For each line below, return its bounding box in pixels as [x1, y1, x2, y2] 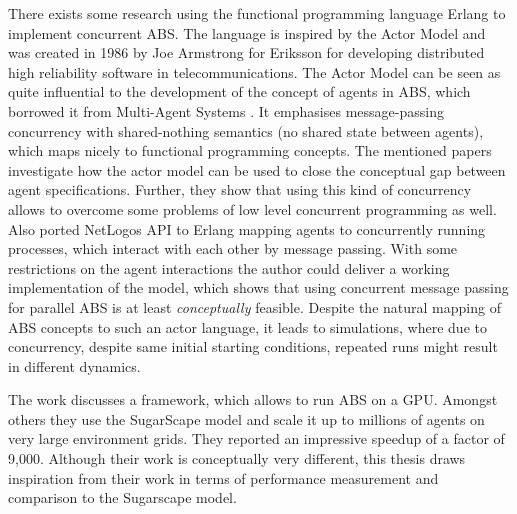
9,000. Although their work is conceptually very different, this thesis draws [8, 448, 466, 469]
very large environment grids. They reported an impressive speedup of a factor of [8, 428, 505, 449]
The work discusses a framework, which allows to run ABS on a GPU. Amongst [8, 389, 498, 410]
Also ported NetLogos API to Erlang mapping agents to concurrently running [8, 218, 486, 239]
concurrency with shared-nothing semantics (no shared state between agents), [8, 120, 484, 141]
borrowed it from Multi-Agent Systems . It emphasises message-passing [8, 100, 444, 121]
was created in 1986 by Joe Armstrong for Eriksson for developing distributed [8, 42, 485, 63]
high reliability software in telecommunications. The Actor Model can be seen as [8, 61, 501, 82]
